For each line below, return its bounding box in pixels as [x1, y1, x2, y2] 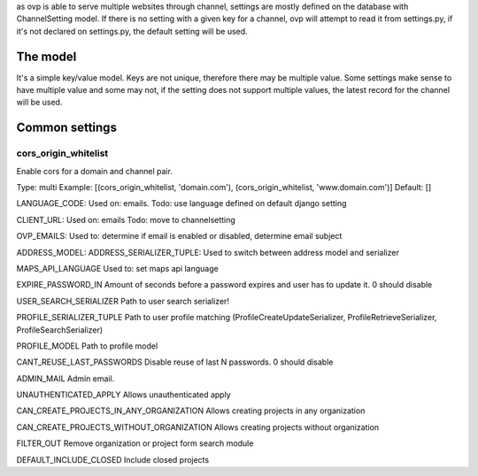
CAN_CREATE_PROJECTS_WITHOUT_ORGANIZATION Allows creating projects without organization [16, 421, 380, 433]
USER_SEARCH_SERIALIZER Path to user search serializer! [16, 296, 230, 306]
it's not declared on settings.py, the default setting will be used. [16, 26, 248, 36]
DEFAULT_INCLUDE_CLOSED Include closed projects [16, 454, 210, 464]
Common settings [16, 120, 117, 135]
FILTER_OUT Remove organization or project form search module [16, 438, 254, 449]
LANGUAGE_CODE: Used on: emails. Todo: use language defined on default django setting [16, 198, 347, 209]
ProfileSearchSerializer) [16, 324, 104, 335]
